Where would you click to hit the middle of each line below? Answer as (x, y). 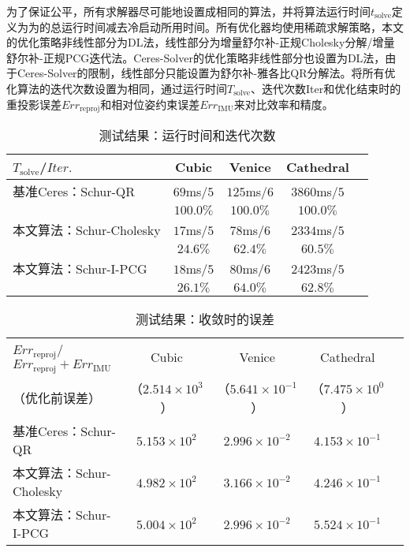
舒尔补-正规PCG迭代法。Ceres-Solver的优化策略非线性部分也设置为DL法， (196, 57)
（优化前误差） (57, 397)
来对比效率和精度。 (283, 104)
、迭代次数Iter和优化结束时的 (326, 88)
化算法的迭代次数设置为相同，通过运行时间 (117, 88)
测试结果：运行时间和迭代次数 (187, 136)
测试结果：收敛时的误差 (205, 319)
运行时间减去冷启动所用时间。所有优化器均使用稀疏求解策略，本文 (232, 26)
